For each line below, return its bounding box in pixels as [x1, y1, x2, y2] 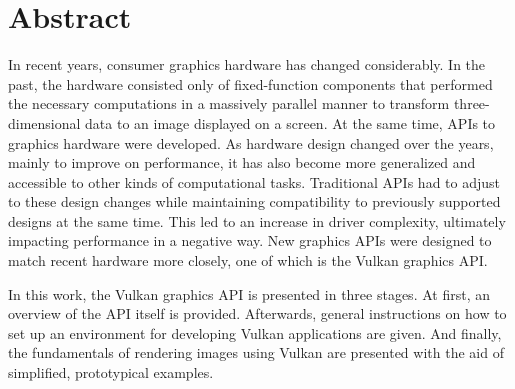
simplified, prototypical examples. [8, 362, 214, 383]
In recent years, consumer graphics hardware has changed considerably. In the [8, 54, 486, 75]
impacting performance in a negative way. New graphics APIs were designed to [8, 230, 492, 251]
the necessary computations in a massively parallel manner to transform [8, 93, 450, 114]
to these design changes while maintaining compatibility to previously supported [8, 191, 501, 212]
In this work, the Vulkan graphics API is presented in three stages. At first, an [8, 283, 490, 304]
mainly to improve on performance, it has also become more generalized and [8, 152, 476, 173]
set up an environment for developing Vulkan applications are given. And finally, [8, 322, 502, 343]
